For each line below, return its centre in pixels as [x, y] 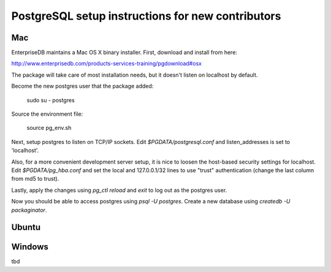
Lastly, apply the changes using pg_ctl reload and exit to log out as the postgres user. [119, 190]
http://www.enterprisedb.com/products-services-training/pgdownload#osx [107, 64]
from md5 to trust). [35, 179]
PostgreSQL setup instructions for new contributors [146, 16]
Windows [30, 247]
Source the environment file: [47, 114]
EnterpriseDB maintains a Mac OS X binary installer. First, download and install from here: [124, 53]
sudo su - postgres [51, 100]
